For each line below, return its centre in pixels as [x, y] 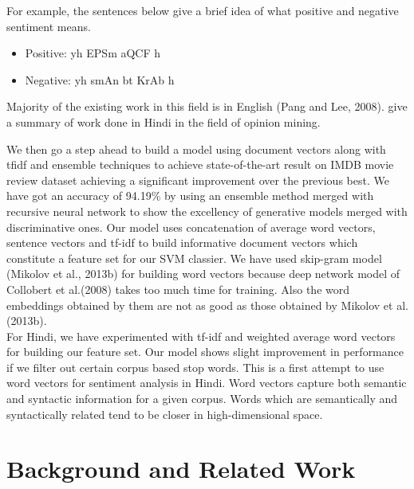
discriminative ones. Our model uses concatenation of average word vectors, [191, 227]
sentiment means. [49, 26]
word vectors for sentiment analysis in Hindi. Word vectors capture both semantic [207, 383]
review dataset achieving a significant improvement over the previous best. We [198, 180]
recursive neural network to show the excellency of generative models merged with [207, 211]
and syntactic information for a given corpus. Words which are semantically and [202, 399]
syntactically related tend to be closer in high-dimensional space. [165, 414]
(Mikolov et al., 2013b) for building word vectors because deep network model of [203, 274]
